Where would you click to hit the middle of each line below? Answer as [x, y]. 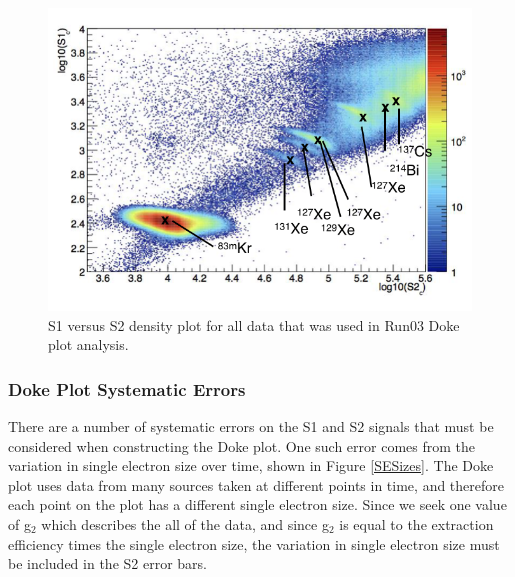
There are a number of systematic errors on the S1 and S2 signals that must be [251, 426]
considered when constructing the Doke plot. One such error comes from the [241, 445]
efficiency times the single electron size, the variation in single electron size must [254, 543]
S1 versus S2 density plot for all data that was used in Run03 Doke [254, 324]
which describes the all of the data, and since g [185, 524]
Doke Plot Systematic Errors [127, 388]
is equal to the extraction [416, 524]
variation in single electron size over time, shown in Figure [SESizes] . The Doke [251, 465]
